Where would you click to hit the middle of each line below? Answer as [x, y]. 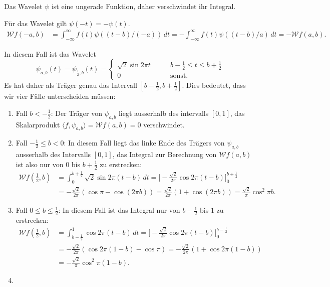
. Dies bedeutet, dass [214, 85]
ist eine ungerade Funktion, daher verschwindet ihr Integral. [143, 6]
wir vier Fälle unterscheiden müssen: [60, 96]
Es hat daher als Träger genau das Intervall [71, 85]
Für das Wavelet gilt [36, 23]
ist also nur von [40, 164]
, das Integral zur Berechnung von [164, 154]
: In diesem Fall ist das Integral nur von [119, 210]
